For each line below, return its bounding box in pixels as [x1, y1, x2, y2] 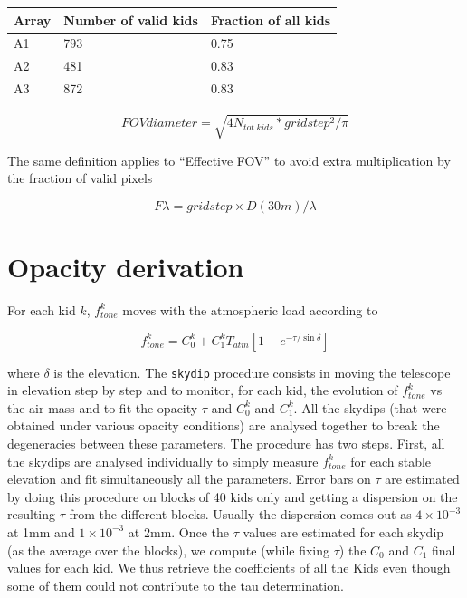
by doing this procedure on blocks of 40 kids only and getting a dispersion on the [7, 487, 458, 506]
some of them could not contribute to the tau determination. [7, 575, 344, 594]
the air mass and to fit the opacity [7, 398, 198, 417]
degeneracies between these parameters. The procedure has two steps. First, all [7, 434, 445, 453]
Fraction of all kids [210, 10, 331, 29]
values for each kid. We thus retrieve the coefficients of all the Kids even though [7, 558, 451, 577]
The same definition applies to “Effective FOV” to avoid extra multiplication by [7, 150, 451, 169]
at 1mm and [7, 522, 75, 541]
